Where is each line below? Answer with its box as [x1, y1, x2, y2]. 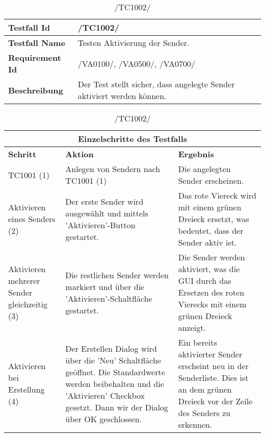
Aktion [65, 148, 94, 160]
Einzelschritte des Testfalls [77, 133, 188, 144]
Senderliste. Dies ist [178, 372, 249, 383]
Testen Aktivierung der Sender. [77, 37, 190, 48]
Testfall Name [8, 37, 66, 48]
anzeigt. [178, 322, 206, 333]
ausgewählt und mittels [65, 207, 148, 219]
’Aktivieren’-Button [65, 218, 136, 231]
